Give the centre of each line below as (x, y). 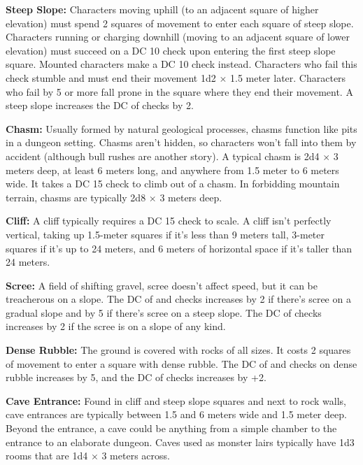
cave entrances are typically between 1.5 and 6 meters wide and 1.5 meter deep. (176, 414)
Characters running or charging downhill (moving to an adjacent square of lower (178, 37)
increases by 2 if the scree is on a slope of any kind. (116, 326)
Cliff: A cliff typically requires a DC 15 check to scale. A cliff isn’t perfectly (169, 221)
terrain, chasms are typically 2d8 (76, 197)
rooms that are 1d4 (47, 456)
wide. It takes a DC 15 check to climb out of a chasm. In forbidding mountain (173, 184)
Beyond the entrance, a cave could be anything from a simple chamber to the (171, 428)
